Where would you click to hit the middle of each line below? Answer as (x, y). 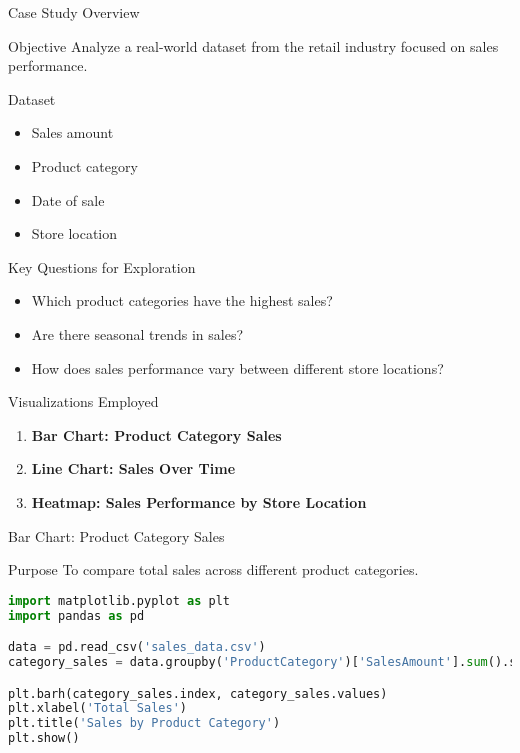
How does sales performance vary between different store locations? (237, 367)
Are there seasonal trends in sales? (137, 333)
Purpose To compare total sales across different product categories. (213, 569)
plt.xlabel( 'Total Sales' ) (97, 708)
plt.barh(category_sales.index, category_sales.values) (198, 693)
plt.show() (44, 738)
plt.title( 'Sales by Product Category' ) (144, 723)
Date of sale (68, 199)
